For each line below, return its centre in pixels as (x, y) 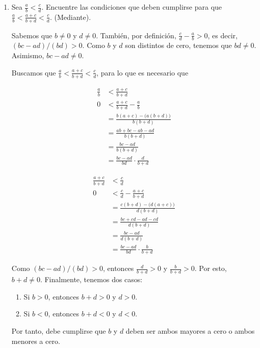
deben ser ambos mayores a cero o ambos (190, 331)
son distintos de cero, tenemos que (178, 45)
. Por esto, (211, 268)
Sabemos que (32, 35)
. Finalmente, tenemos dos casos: (91, 279)
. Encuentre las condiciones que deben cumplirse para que (132, 7)
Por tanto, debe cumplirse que (59, 331)
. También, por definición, (136, 35)
